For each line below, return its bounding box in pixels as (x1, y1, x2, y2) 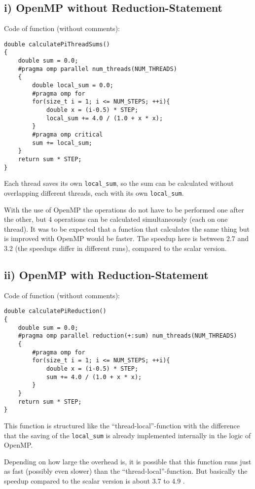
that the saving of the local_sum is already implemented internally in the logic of (4, 430, 251, 440)
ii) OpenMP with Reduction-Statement (4, 267, 209, 282)
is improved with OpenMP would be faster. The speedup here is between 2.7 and (4, 233, 249, 244)
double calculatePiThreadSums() (4, 40, 110, 48)
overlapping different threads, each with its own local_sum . (4, 187, 184, 198)
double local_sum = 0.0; (32, 82, 113, 89)
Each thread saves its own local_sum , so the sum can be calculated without (4, 178, 234, 188)
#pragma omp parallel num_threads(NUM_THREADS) (18, 65, 177, 72)
